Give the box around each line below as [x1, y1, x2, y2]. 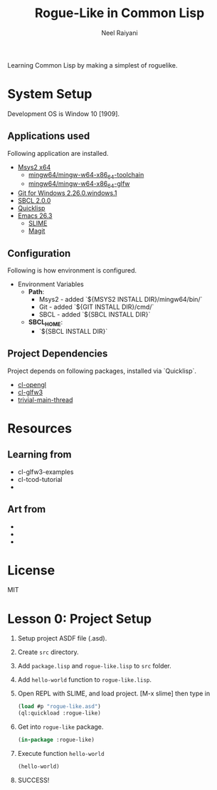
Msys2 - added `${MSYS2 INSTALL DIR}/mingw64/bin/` [38, 295, 203, 304]
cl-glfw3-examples [17, 468, 74, 476]
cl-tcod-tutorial [17, 475, 63, 483]
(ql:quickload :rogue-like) [17, 710, 101, 717]
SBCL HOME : [28, 318, 63, 328]
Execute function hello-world [17, 749, 105, 758]
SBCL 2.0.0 [17, 196, 51, 205]
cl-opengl [17, 380, 47, 389]
